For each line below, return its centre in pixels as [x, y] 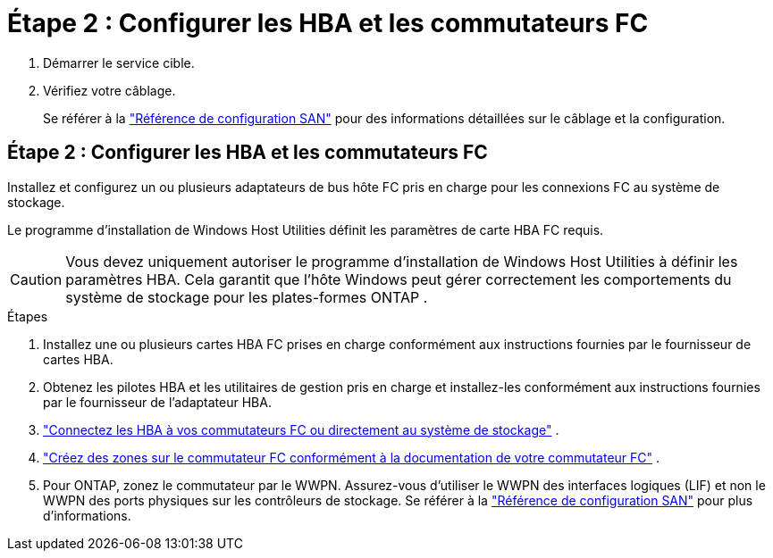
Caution [36, 279]
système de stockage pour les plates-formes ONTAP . [247, 297]
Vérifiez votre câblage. [109, 90]
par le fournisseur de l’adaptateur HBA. [157, 402]
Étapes [28, 316]
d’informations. [87, 515]
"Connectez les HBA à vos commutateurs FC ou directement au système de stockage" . [301, 429]
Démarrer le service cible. [119, 62]
